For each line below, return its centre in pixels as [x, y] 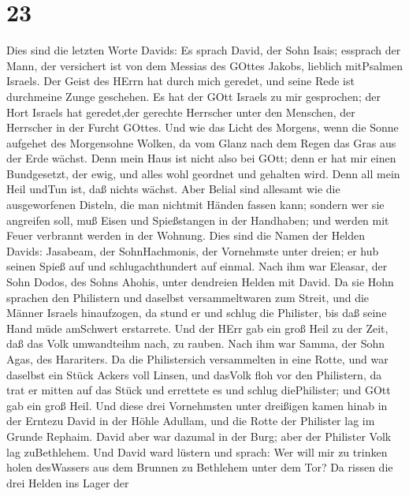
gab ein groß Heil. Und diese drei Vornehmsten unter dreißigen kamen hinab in [197, 405]
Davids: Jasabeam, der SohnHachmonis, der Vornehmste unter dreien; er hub [193, 250]
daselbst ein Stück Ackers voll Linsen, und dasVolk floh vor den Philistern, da [194, 374]
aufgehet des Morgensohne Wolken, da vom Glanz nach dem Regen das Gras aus [201, 142]
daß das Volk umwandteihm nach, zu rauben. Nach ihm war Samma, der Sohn [196, 343]
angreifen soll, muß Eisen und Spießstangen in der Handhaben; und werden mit [198, 220]
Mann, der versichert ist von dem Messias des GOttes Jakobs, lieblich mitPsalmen [204, 65]
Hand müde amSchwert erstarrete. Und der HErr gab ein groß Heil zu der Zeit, [197, 328]
